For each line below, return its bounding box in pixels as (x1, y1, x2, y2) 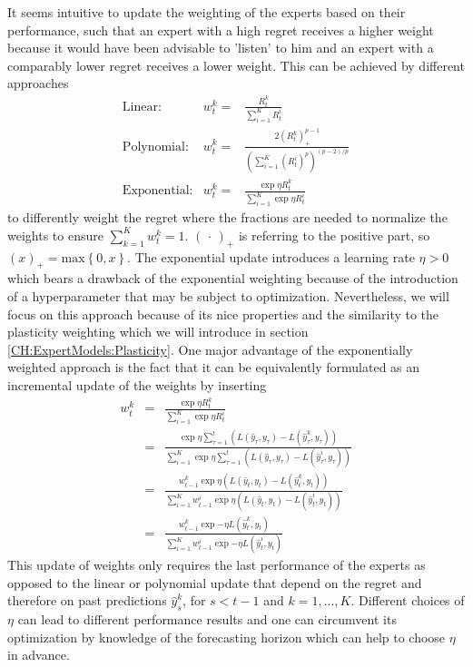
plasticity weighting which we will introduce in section (7, 322, 309, 341)
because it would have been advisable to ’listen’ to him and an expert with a (7, 38, 434, 57)
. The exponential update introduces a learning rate (127, 247, 415, 266)
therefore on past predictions (7, 591, 167, 610)
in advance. (7, 645, 70, 664)
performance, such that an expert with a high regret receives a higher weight (7, 20, 434, 39)
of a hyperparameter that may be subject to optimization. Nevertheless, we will (7, 286, 449, 305)
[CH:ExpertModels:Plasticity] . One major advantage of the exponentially (7, 339, 413, 358)
